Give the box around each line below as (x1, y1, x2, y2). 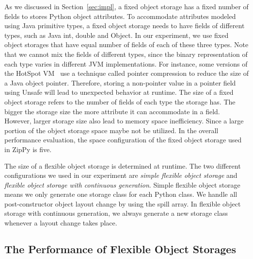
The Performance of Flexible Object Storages (4, 242, 236, 257)
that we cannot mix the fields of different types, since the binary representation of (4, 49, 248, 59)
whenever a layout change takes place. (4, 218, 117, 228)
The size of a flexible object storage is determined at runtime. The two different (4, 160, 241, 171)
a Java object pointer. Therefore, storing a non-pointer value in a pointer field (4, 77, 236, 87)
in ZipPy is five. (4, 144, 52, 154)
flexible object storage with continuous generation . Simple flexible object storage (4, 179, 240, 190)
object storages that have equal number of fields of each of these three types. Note (4, 39, 249, 50)
